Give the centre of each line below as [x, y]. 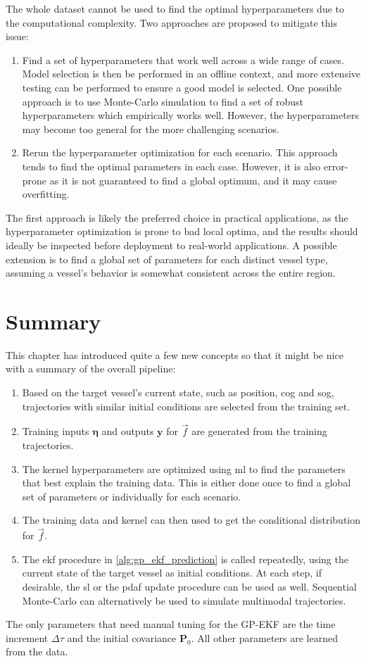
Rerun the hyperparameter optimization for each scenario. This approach [180, 152]
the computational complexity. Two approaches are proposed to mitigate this [171, 22]
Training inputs [56, 431]
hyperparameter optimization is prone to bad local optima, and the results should [182, 231]
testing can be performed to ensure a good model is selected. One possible [182, 87]
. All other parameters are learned [264, 637]
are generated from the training [259, 431]
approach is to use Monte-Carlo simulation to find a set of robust [163, 101]
